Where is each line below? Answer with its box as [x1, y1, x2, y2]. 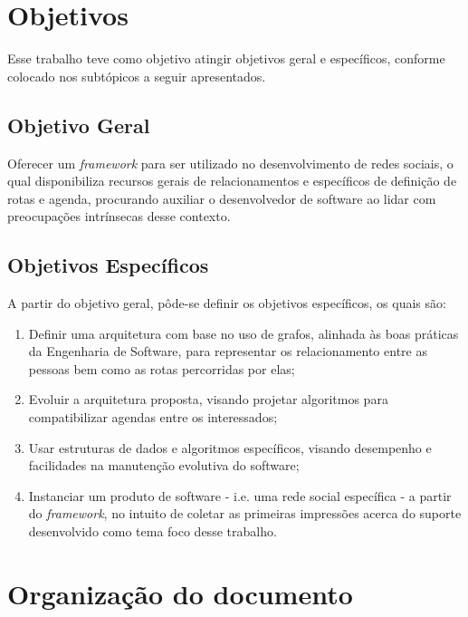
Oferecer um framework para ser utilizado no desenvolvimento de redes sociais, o [7, 153, 454, 172]
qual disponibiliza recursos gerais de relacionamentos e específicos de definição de [7, 171, 457, 190]
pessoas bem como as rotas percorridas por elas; [28, 359, 295, 378]
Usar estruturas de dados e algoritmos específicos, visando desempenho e [28, 438, 432, 457]
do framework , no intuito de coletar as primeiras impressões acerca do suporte [28, 504, 462, 523]
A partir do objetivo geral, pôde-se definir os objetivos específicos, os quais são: [7, 294, 446, 313]
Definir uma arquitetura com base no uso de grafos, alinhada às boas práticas [28, 323, 459, 342]
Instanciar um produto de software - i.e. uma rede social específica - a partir [28, 486, 452, 505]
